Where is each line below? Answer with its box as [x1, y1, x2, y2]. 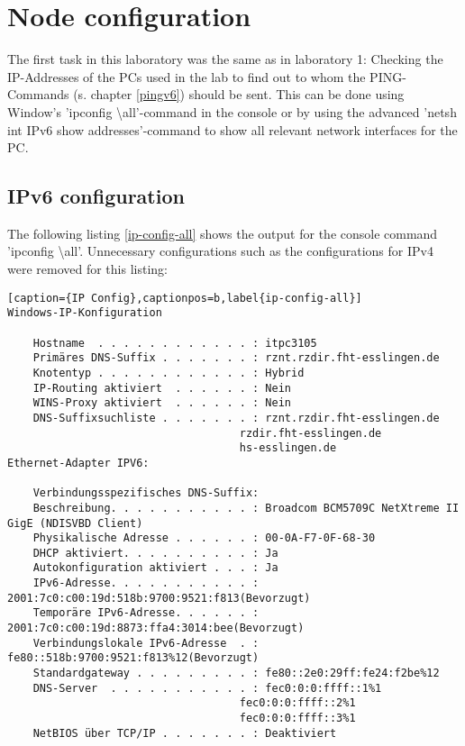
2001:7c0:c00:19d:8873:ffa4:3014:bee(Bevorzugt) [7, 622, 305, 635]
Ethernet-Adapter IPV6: [7, 456, 150, 469]
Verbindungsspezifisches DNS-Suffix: [32, 487, 260, 500]
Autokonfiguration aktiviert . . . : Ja [32, 561, 278, 575]
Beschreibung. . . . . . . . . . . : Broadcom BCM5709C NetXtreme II [32, 501, 460, 514]
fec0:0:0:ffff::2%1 [239, 696, 356, 710]
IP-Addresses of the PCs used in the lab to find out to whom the [7, 67, 366, 86]
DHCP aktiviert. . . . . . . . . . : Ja [32, 546, 278, 559]
